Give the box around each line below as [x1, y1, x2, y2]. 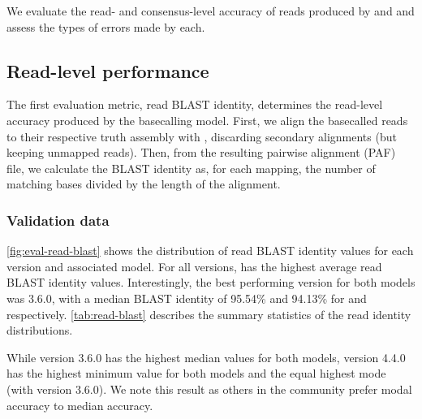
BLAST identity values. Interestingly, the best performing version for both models [6, 274, 416, 291]
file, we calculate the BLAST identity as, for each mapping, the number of [6, 159, 376, 176]
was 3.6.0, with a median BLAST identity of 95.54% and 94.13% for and [6, 289, 367, 306]
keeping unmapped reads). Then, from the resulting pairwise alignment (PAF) [6, 144, 396, 161]
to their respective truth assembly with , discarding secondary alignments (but [6, 127, 397, 145]
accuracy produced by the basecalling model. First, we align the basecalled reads [6, 111, 408, 128]
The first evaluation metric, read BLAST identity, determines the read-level [6, 96, 383, 113]
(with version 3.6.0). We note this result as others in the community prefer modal [6, 380, 412, 397]
